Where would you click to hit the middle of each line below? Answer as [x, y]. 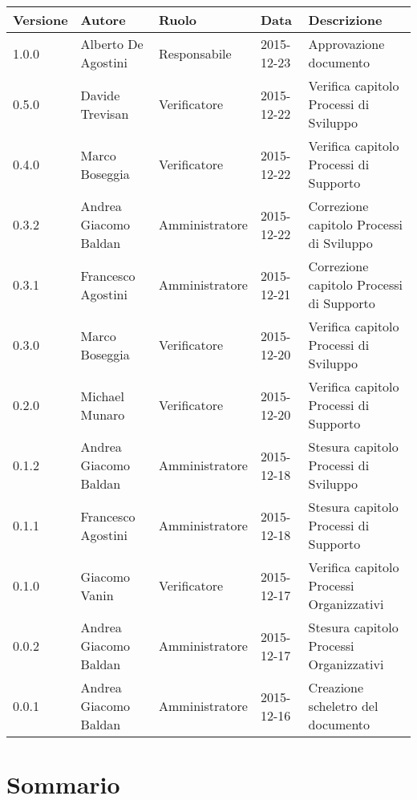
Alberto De [112, 44]
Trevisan [105, 113]
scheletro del [343, 706]
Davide [100, 95]
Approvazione [346, 44]
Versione [40, 20]
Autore [103, 20]
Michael [102, 396]
